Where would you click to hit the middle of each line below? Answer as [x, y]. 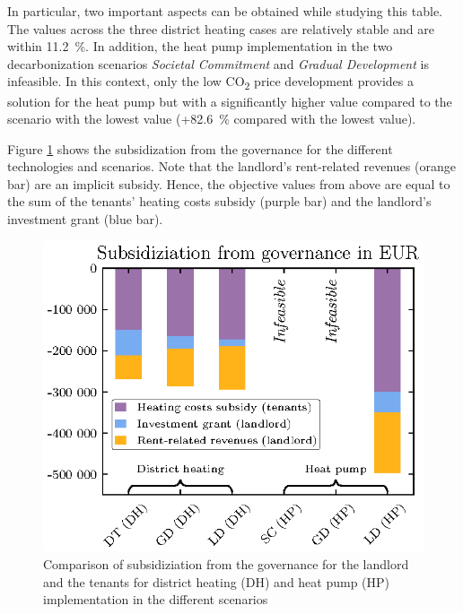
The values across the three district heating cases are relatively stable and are [221, 28]
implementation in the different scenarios [156, 599]
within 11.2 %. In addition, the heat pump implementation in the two [200, 46]
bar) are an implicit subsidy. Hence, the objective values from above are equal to [229, 183]
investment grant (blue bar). [85, 219]
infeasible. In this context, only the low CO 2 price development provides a [210, 82]
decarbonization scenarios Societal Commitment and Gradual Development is [218, 63]
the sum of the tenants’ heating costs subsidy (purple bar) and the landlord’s [219, 201]
